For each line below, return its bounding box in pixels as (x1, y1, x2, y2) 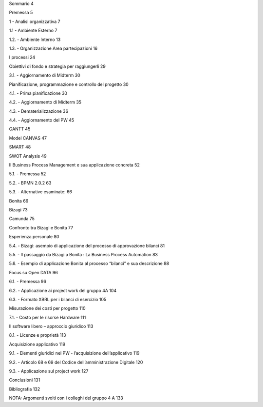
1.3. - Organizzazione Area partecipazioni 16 (9, 45, 98, 51)
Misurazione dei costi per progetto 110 (9, 305, 86, 311)
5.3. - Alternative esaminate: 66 (9, 189, 73, 195)
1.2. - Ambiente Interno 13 (9, 37, 61, 42)
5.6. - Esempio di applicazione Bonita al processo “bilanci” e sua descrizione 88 (9, 261, 169, 266)
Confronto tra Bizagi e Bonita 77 (9, 224, 74, 230)
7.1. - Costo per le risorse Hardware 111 (9, 314, 86, 320)
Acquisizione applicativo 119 (9, 341, 66, 347)
